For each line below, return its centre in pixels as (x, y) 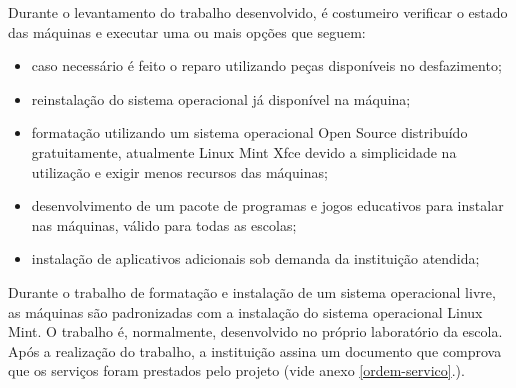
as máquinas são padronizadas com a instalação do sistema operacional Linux (245, 311)
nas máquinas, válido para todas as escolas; (164, 224)
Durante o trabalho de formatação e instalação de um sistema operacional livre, (252, 291)
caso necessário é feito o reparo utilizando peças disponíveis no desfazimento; (266, 65)
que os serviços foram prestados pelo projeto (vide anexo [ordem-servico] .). (236, 370)
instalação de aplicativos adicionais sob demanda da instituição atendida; (255, 258)
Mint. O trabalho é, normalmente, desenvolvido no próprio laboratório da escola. (255, 331)
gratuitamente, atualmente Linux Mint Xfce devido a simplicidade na (244, 151)
